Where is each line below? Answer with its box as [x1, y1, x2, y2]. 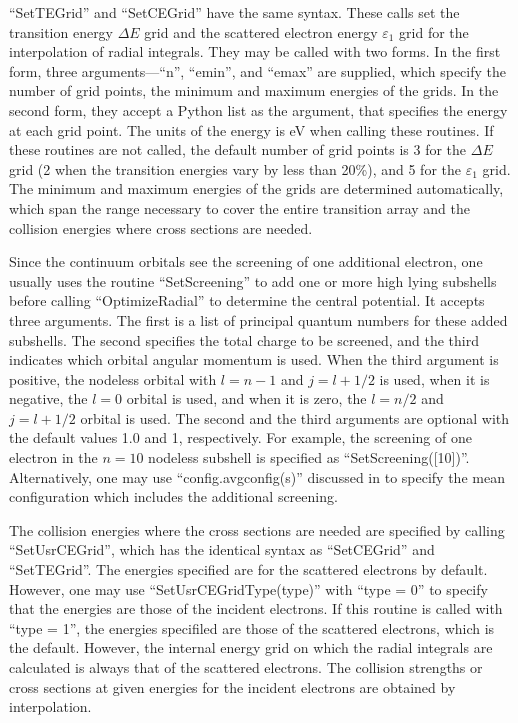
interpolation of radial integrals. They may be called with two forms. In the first [9, 41, 501, 62]
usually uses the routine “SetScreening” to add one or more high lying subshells [9, 270, 497, 291]
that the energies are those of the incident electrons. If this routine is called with [9, 598, 503, 619]
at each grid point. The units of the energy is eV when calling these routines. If [9, 119, 494, 140]
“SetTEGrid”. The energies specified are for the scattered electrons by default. [9, 559, 488, 580]
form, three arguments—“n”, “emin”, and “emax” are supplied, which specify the [9, 60, 506, 81]
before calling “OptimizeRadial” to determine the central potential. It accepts [9, 290, 485, 311]
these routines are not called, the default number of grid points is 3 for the [9, 139, 467, 160]
